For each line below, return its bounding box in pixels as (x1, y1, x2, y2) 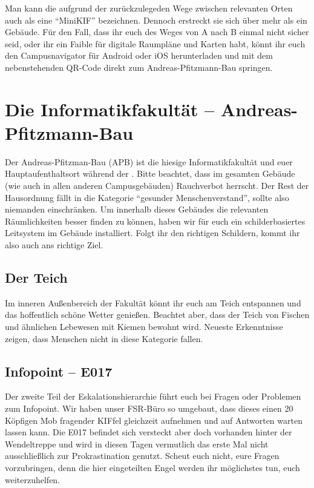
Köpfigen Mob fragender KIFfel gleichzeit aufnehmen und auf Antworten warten (5, 414, 303, 426)
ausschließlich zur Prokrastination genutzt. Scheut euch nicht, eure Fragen (5, 449, 280, 462)
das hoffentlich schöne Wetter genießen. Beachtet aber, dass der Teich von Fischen (5, 308, 310, 321)
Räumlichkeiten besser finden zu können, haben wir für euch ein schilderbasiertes (5, 214, 306, 227)
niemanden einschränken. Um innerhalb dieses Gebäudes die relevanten (5, 203, 269, 216)
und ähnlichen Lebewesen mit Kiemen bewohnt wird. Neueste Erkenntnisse (5, 320, 283, 333)
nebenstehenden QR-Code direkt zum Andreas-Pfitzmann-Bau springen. (5, 61, 273, 73)
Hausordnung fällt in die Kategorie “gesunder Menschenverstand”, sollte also (5, 191, 289, 203)
